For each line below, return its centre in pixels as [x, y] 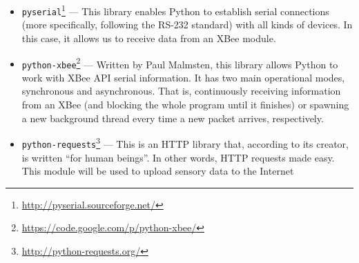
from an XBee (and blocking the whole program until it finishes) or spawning [185, 104]
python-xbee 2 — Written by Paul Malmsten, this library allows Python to [180, 63]
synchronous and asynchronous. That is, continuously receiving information [181, 91]
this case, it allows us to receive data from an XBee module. [149, 38]
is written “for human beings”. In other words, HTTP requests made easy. [178, 157]
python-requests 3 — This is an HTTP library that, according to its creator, [185, 143]
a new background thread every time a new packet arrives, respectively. [173, 118]
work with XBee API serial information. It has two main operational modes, [183, 77]
